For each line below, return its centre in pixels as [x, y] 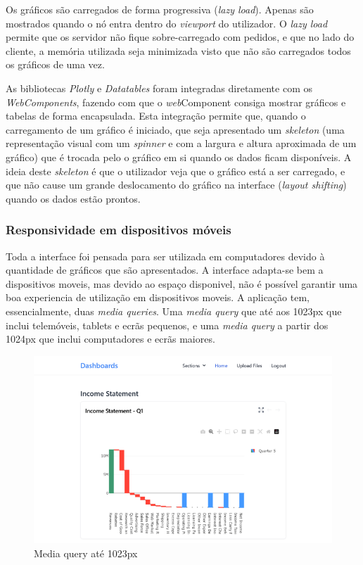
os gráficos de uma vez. [55, 64]
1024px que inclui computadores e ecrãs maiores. [110, 339]
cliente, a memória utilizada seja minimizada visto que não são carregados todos [178, 50]
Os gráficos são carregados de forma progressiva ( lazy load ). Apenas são [160, 9]
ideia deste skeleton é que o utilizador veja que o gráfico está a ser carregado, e [176, 171]
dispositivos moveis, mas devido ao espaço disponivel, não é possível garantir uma [182, 283]
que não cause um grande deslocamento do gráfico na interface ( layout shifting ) [176, 185]
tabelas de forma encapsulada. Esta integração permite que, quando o [156, 116]
